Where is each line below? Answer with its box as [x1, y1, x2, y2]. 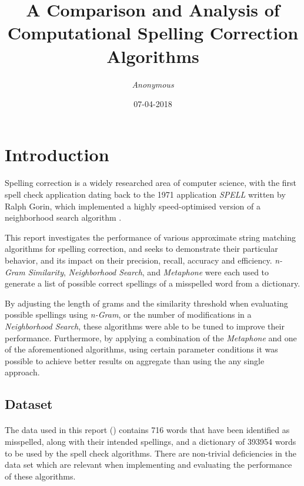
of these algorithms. [5, 470, 76, 482]
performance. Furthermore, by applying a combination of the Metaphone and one [5, 331, 297, 344]
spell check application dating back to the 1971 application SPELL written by [5, 188, 286, 201]
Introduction [5, 142, 109, 166]
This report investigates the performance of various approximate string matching [5, 231, 296, 243]
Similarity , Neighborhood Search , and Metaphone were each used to [28, 265, 269, 278]
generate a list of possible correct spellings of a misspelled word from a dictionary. [5, 277, 300, 289]
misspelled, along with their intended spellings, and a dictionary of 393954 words [5, 435, 296, 447]
